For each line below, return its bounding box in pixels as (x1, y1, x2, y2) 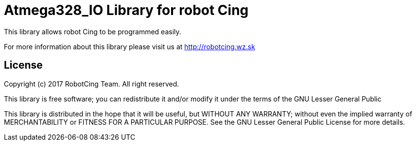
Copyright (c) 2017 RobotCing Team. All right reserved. (4, 79, 179, 88)
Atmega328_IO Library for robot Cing (4, 2, 249, 18)
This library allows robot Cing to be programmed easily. (4, 27, 181, 36)
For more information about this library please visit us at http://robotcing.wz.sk (4, 42, 255, 51)
